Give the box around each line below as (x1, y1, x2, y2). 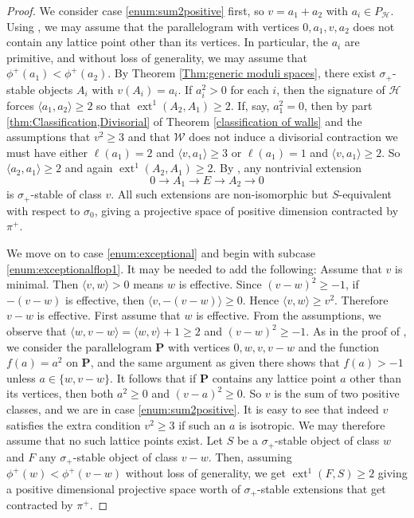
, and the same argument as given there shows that (90, 354, 340, 371)
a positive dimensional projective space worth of (6, 480, 240, 496)
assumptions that (6, 128, 91, 145)
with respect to (6, 202, 80, 218)
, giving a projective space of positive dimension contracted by (94, 202, 399, 218)
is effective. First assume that (37, 307, 181, 324)
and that (127, 128, 170, 145)
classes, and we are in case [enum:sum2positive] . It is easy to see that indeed (6, 400, 379, 417)
